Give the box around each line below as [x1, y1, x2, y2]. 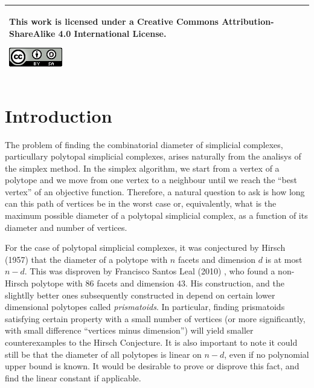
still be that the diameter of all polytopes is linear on [5, 348, 202, 360]
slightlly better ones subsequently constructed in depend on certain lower [5, 288, 275, 301]
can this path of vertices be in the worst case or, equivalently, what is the [5, 197, 277, 210]
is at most [265, 253, 303, 265]
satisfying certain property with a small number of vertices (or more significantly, [5, 312, 306, 325]
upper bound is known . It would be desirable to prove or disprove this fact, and [5, 360, 300, 372]
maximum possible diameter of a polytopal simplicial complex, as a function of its [5, 209, 308, 222]
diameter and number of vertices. [5, 221, 127, 233]
